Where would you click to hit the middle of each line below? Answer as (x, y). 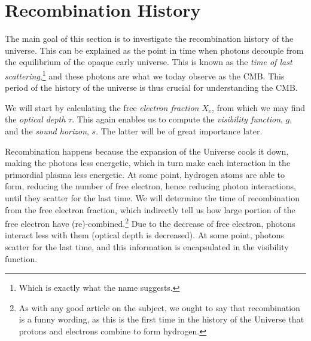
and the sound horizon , (47, 130)
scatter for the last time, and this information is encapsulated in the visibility (147, 246)
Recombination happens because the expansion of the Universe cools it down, (147, 151)
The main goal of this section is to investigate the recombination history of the (149, 39)
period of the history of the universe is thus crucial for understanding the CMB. (151, 87)
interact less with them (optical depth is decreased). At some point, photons (144, 235)
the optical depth (35, 119)
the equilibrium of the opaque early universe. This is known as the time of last (149, 62)
